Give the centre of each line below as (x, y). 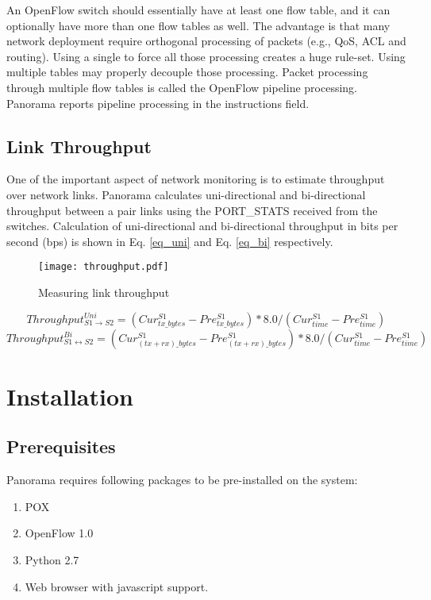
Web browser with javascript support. (117, 586)
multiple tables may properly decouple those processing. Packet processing (187, 72)
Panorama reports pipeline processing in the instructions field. (158, 103)
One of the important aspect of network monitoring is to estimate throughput (196, 179)
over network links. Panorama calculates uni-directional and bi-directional (186, 194)
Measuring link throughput (104, 292)
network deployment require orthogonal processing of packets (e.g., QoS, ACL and (206, 41)
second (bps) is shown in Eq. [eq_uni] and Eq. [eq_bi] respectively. (170, 241)
